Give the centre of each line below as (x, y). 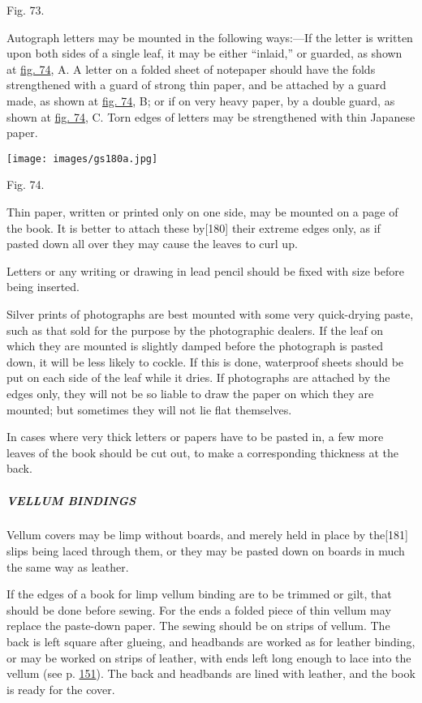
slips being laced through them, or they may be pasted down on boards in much (206, 551)
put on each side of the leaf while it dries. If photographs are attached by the (198, 377)
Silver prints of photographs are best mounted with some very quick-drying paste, (210, 313)
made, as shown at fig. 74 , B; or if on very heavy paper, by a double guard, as (201, 100)
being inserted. (43, 287)
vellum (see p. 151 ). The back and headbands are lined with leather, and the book (211, 673)
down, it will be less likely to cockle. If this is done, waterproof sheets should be (205, 361)
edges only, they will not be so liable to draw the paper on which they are (190, 393)
